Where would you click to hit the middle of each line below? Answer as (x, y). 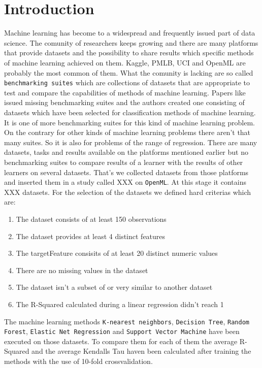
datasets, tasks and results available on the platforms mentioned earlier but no (126, 152)
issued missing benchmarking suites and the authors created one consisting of (124, 102)
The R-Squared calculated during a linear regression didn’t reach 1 (120, 304)
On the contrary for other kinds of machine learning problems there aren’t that (127, 132)
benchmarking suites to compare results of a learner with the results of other (124, 162)
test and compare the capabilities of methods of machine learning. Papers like (125, 92)
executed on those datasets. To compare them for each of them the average (121, 341)
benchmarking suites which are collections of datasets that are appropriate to (127, 82)
